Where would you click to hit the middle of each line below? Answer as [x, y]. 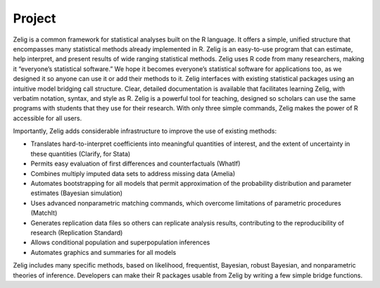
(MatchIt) [44, 213]
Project [34, 18]
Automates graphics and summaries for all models [103, 252]
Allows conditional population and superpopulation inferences [120, 242]
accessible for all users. [47, 118]
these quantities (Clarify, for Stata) [81, 154]
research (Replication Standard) [77, 232]
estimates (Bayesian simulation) [77, 193]
